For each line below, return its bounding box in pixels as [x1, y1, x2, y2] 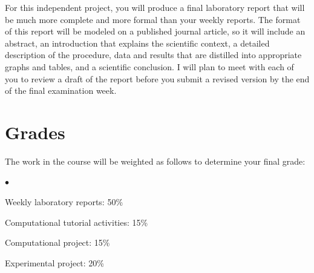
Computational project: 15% [5, 236, 110, 249]
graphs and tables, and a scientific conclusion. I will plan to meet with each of [5, 60, 294, 73]
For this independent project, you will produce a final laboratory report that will [5, 1, 305, 13]
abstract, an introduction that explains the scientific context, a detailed [5, 36, 270, 49]
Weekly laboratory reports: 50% [5, 196, 123, 208]
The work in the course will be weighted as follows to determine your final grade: [5, 154, 306, 167]
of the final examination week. [5, 84, 117, 97]
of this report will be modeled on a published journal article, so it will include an [5, 25, 306, 38]
